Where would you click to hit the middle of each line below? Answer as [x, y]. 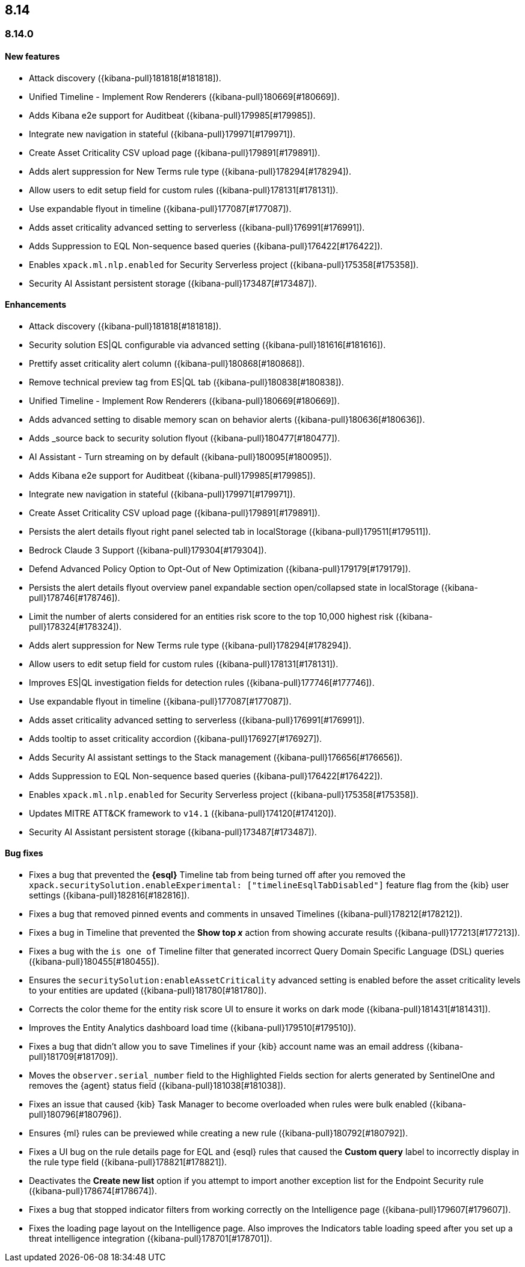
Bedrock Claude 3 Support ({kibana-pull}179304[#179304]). [148, 550]
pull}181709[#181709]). [74, 1057]
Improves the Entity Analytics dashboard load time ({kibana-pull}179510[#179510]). [193, 1028]
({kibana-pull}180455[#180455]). [94, 962]
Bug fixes [24, 853]
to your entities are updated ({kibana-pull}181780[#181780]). [148, 991]
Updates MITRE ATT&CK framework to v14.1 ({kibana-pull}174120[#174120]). [183, 813]
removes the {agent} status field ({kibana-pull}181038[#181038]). [158, 1086]
